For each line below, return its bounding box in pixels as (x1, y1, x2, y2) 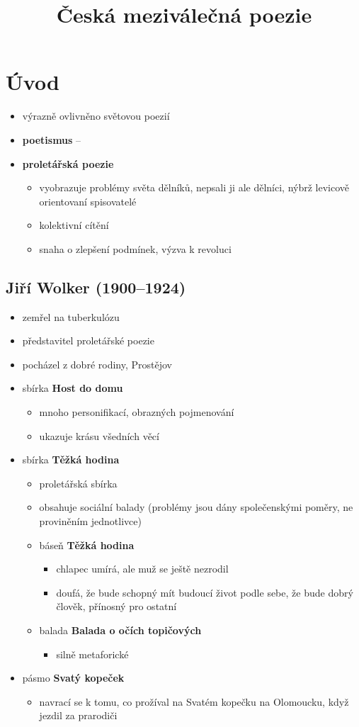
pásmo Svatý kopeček (22, 670, 125, 685)
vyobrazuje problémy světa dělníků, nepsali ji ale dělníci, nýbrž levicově (39, 180, 349, 195)
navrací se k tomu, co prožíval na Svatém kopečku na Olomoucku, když (39, 694, 349, 709)
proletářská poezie (22, 156, 114, 171)
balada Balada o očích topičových (39, 622, 202, 637)
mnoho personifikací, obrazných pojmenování (39, 405, 234, 419)
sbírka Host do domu (22, 381, 123, 395)
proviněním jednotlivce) (39, 514, 142, 529)
